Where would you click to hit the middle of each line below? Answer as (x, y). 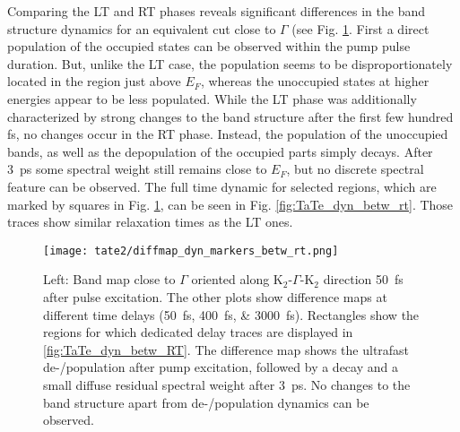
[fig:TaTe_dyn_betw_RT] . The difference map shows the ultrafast (226, 349)
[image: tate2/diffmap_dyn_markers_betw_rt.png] (191, 251)
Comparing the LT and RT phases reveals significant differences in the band (216, 11)
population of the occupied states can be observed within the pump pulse (209, 46)
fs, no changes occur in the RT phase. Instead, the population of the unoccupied (228, 134)
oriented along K (237, 279)
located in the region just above (94, 81)
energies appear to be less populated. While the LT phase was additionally (212, 98)
